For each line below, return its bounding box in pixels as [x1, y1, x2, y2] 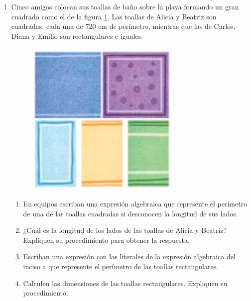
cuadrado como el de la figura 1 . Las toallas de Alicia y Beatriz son [11, 11, 217, 21]
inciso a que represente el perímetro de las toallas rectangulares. [23, 261, 219, 271]
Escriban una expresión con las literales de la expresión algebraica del [23, 251, 236, 262]
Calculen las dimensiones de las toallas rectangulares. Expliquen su [23, 278, 228, 288]
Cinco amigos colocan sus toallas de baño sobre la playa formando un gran [11, 1, 239, 11]
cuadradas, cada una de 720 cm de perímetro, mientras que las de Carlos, [11, 21, 236, 31]
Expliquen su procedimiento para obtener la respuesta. [23, 234, 190, 245]
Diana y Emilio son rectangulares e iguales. [11, 30, 143, 41]
